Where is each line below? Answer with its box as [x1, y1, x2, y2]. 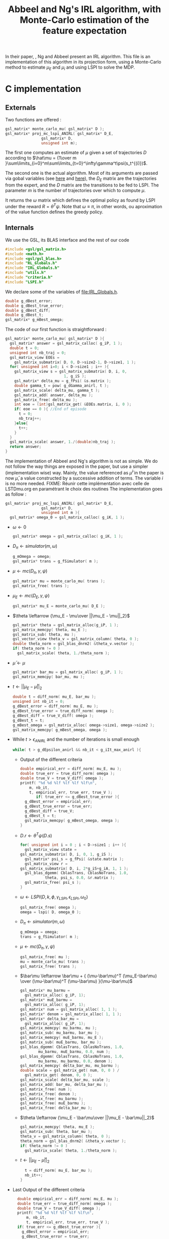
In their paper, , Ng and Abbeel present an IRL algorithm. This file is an [5, 54, 151, 60]
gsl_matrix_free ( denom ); [20, 1091, 77, 1097]
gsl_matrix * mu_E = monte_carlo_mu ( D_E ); [12, 603, 106, 608]
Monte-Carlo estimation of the [20, 14, 149, 26]
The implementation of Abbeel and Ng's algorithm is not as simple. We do [5, 458, 158, 464]
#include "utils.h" [5, 270, 46, 275]
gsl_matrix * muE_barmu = [20, 997, 72, 1003]
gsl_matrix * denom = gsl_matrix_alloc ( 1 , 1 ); [20, 1012, 122, 1017]
